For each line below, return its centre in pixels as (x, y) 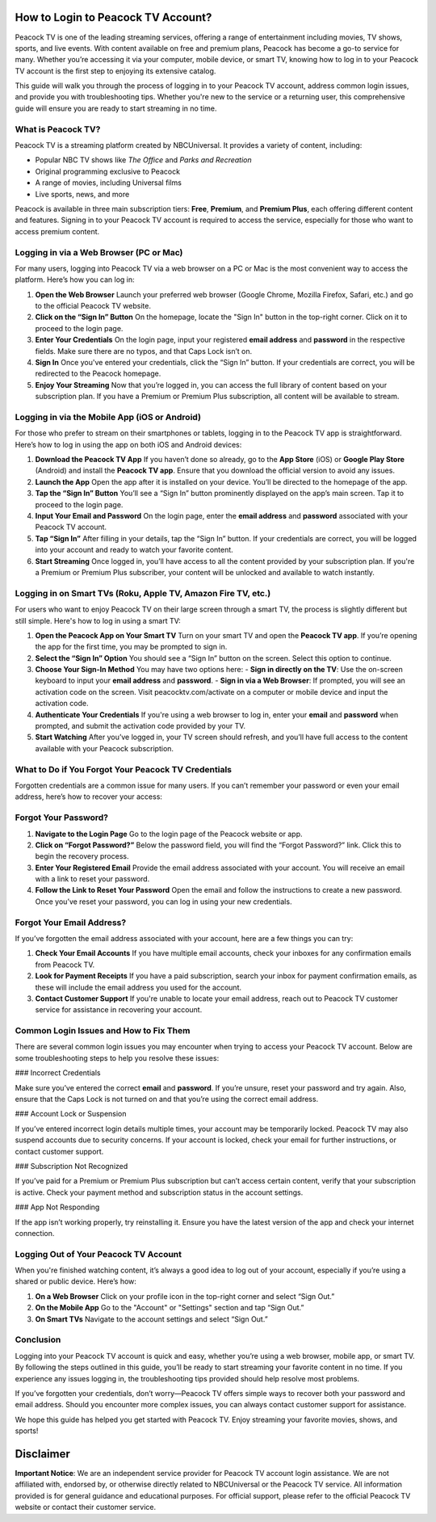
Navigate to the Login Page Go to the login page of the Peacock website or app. (169, 834)
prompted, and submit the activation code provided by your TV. (140, 726)
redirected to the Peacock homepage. (98, 374)
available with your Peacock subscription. (104, 748)
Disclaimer (42, 1454)
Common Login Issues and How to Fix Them (103, 1031)
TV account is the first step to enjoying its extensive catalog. (115, 71)
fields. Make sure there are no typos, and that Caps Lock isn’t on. (144, 351)
